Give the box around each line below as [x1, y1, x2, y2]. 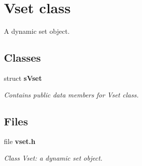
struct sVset [4, 72, 42, 83]
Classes [4, 50, 41, 65]
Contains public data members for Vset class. [4, 89, 139, 99]
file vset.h [4, 136, 36, 146]
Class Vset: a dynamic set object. [4, 152, 102, 163]
